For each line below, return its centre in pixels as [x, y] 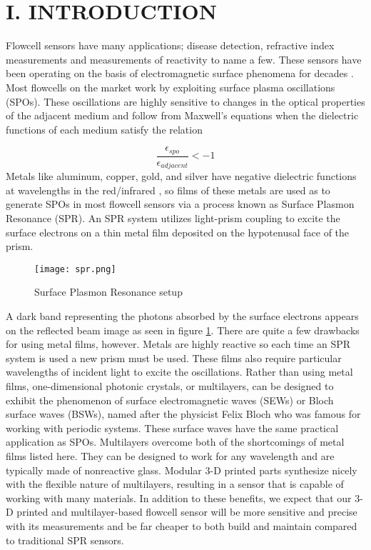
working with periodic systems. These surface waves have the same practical [172, 427]
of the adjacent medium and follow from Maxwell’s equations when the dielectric [182, 115]
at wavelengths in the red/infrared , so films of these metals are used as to [168, 190]
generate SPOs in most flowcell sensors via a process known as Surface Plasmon [180, 204]
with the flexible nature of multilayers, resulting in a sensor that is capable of [175, 484]
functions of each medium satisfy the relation [104, 129]
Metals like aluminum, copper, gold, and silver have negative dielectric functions [181, 176]
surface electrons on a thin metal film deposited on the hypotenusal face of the [178, 232]
